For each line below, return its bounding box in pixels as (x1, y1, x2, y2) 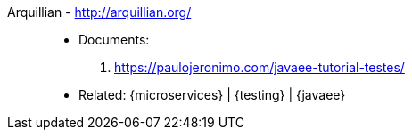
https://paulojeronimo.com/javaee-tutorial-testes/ (114, 60, 405, 75)
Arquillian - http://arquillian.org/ (7, 4, 192, 20)
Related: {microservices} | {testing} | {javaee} (78, 87, 346, 102)
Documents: (78, 32, 150, 47)
